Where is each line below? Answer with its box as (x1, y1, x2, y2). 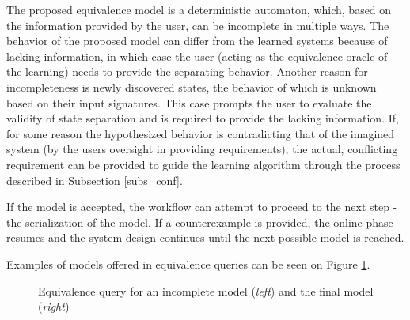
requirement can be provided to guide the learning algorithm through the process (6, 156, 401, 172)
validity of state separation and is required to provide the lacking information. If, (6, 110, 399, 126)
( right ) (38, 298, 70, 314)
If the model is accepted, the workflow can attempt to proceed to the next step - (6, 198, 397, 215)
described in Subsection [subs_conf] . (6, 171, 183, 188)
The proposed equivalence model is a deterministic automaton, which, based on (6, 2, 392, 17)
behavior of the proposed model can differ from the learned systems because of (6, 32, 388, 49)
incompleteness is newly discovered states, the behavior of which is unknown (6, 78, 377, 95)
